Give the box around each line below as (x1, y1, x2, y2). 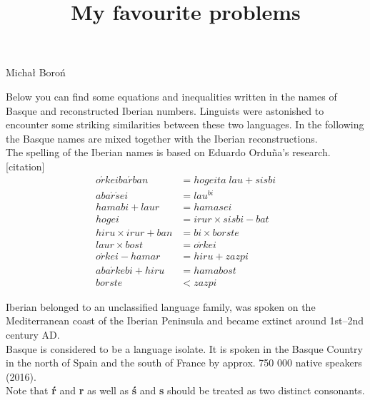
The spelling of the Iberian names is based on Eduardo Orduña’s (6, 145, 289, 160)
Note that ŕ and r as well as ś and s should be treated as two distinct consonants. (6, 383, 365, 398)
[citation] (6, 158, 45, 173)
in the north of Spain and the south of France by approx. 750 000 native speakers (6, 355, 362, 370)
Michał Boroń (6, 65, 66, 80)
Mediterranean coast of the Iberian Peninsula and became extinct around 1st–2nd (6, 313, 364, 328)
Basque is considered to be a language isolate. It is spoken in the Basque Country (6, 341, 363, 356)
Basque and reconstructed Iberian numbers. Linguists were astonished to (6, 103, 324, 118)
